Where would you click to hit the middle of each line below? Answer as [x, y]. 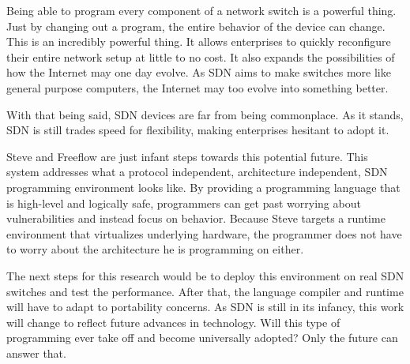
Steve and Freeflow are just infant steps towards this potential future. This [187, 156]
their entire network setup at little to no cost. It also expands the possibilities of [201, 56]
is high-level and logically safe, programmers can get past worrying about [184, 203]
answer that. [36, 353]
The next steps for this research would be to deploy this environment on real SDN [205, 275]
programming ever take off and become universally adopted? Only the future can [202, 338]
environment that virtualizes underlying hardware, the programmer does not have [204, 233]
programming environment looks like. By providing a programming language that [203, 187]
